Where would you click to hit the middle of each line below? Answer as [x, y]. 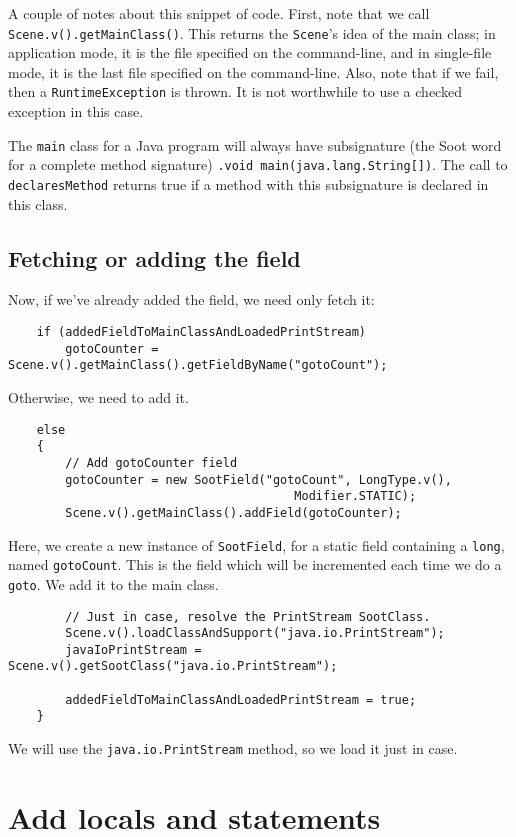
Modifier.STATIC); [355, 496]
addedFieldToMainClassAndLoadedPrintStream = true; [241, 699]
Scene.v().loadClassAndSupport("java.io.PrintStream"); [255, 633]
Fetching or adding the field [154, 257]
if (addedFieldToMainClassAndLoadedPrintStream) [201, 332]
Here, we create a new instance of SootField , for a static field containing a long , [256, 544]
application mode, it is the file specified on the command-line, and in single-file [250, 52]
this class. [38, 203]
